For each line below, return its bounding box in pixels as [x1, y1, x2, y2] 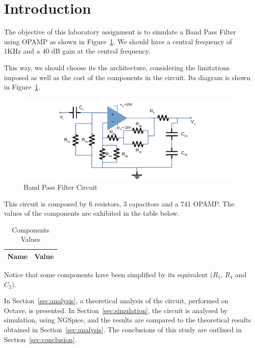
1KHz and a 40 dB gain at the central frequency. [4, 46, 151, 56]
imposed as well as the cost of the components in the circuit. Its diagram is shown [4, 72, 251, 82]
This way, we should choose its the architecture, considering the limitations [4, 62, 230, 72]
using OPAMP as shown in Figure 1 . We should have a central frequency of [4, 36, 232, 46]
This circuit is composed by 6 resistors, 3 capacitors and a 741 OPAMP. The [4, 198, 234, 208]
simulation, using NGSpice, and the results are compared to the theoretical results [4, 315, 251, 325]
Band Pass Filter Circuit [24, 181, 98, 192]
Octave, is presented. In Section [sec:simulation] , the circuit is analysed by [4, 305, 228, 315]
